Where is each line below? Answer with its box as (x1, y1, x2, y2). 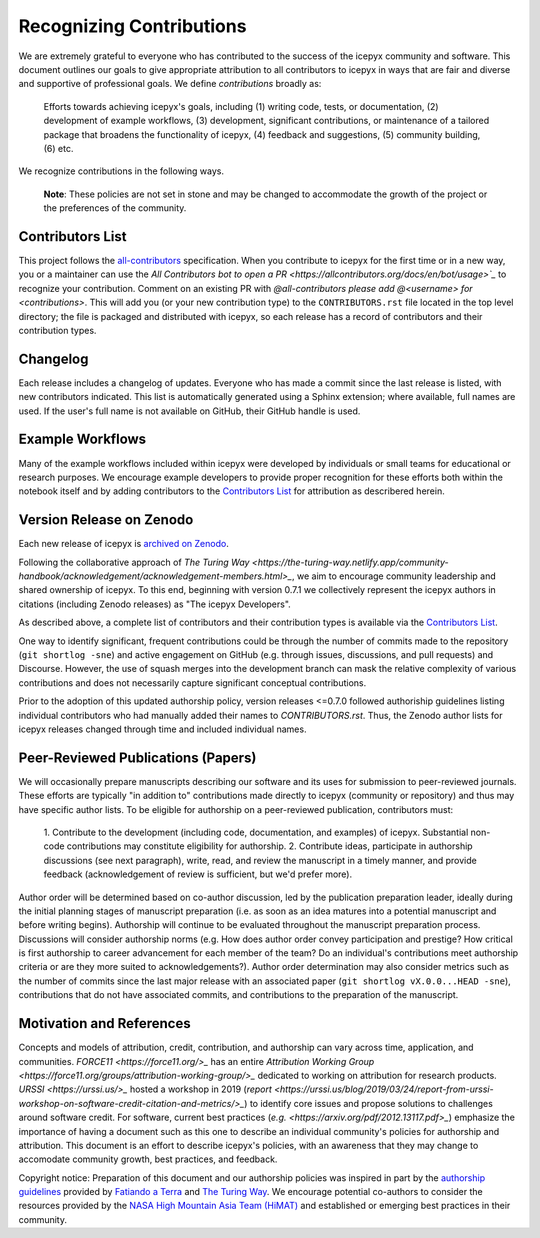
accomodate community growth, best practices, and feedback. (18, 1153, 278, 1165)
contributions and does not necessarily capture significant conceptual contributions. (18, 676, 367, 689)
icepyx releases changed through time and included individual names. (18, 723, 307, 735)
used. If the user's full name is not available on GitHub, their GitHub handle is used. (18, 405, 361, 417)
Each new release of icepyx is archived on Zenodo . (18, 538, 229, 550)
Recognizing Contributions (18, 15, 247, 37)
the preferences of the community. (43, 202, 187, 214)
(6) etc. (43, 142, 74, 154)
